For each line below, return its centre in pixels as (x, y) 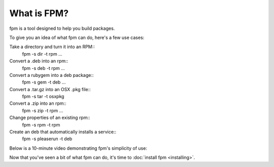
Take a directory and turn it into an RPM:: (52, 47)
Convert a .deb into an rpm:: (39, 61)
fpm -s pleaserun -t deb (47, 139)
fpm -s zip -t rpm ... (43, 110)
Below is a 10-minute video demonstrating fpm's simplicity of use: (78, 148)
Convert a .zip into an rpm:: (38, 103)
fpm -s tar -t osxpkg (43, 97)
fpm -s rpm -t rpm (41, 124)
